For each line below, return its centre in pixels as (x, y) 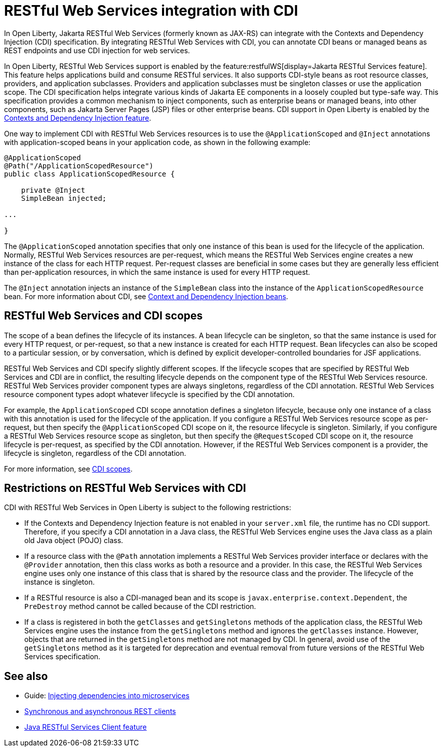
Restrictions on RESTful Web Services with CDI (125, 488)
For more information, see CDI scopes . (68, 469)
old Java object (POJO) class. (74, 541)
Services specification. (63, 657)
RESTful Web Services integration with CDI (151, 11)
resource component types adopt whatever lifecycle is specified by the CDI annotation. (149, 394)
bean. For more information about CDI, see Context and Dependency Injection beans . (146, 296)
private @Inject (53, 190)
